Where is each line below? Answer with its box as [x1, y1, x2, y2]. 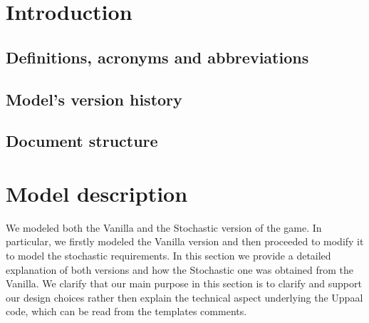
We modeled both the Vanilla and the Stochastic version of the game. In [6, 220, 322, 235]
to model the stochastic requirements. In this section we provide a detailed [6, 248, 331, 263]
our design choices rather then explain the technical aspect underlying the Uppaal [6, 289, 363, 304]
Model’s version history [6, 88, 182, 110]
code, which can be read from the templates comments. [6, 304, 247, 319]
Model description [6, 178, 188, 207]
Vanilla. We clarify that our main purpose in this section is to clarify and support [6, 276, 362, 291]
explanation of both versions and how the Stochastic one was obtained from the [6, 262, 354, 277]
